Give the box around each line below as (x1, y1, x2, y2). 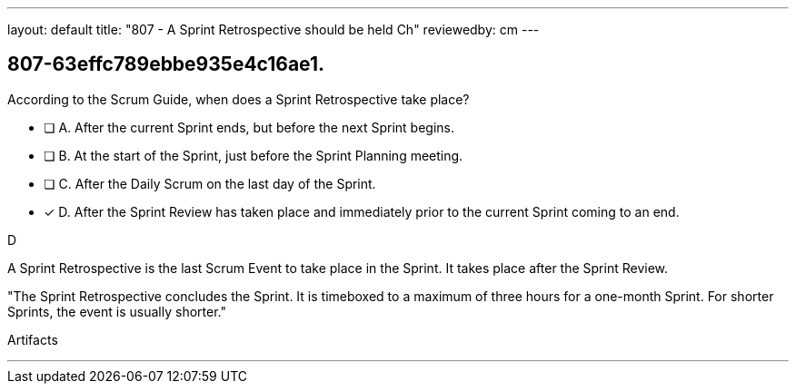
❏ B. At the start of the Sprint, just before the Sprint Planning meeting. (44, 147, 463, 163)
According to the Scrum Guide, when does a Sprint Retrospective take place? (7, 91, 470, 107)
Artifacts (7, 331, 58, 347)
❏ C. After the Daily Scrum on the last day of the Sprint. (44, 175, 376, 191)
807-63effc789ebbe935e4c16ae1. (7, 53, 324, 76)
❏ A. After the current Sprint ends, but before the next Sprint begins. (44, 119, 454, 135)
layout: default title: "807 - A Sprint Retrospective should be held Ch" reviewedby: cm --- (7, 22, 540, 37)
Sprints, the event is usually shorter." (7, 303, 226, 319)
